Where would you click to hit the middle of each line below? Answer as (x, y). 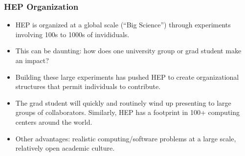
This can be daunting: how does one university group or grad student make (128, 51)
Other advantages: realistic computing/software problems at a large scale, (126, 138)
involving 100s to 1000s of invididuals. (72, 34)
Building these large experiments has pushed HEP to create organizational (127, 77)
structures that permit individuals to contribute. (88, 86)
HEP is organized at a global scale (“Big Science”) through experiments (123, 25)
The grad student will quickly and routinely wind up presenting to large (123, 102)
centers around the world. (54, 122)
